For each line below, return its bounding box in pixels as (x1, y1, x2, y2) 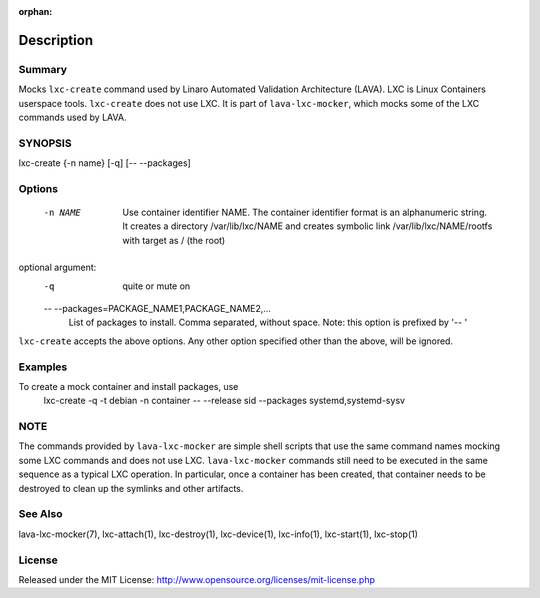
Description (18, 31, 94, 49)
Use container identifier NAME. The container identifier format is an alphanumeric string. (122, 206, 488, 219)
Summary (18, 62, 68, 76)
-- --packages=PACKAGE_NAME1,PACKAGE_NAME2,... (43, 302, 272, 314)
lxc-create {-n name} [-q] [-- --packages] (18, 157, 192, 169)
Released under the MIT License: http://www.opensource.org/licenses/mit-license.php (18, 573, 375, 585)
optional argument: (18, 261, 97, 274)
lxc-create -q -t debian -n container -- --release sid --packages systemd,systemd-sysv (43, 395, 405, 407)
